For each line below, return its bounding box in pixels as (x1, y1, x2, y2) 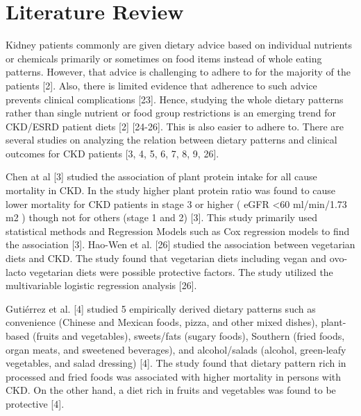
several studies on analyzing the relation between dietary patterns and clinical (6, 132, 337, 147)
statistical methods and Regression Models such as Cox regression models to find (6, 223, 350, 238)
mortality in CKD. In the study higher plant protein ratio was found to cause (6, 183, 336, 198)
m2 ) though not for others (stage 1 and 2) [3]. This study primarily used (6, 210, 317, 225)
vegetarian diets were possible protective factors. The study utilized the (29, 264, 333, 279)
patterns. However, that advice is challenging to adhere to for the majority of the (6, 64, 351, 79)
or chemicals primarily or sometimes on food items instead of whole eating (6, 51, 322, 65)
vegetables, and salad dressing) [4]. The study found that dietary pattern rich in (6, 356, 346, 370)
